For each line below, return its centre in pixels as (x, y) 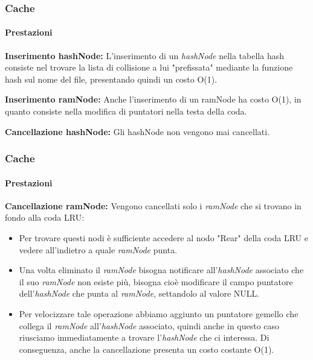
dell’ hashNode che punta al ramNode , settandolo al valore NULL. (139, 293)
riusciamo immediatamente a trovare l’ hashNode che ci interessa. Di (144, 337)
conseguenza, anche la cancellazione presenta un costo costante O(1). (147, 349)
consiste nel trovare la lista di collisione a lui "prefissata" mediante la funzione (149, 67)
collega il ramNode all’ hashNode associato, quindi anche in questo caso (149, 325)
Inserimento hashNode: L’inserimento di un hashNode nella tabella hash (144, 55)
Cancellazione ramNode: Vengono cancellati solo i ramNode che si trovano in (153, 205)
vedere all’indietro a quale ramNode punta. (98, 249)
